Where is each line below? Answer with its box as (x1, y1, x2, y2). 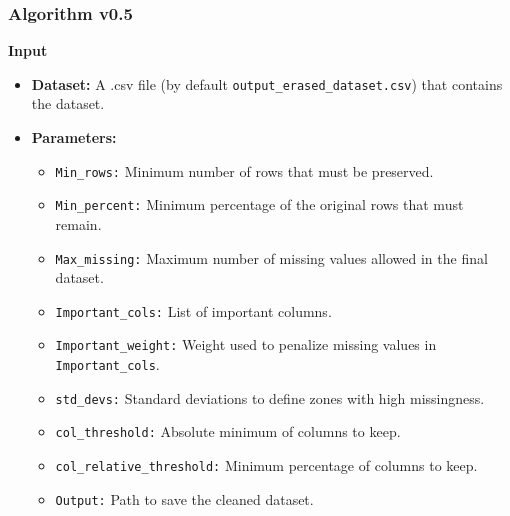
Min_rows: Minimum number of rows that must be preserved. (55, 160, 434, 181)
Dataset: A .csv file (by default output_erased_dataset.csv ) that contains (31, 73, 503, 94)
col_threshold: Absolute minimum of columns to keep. (55, 421, 401, 442)
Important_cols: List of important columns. (55, 300, 332, 321)
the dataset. (31, 93, 105, 114)
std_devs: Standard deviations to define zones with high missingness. (55, 387, 485, 408)
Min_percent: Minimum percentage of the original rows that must (55, 194, 464, 215)
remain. (55, 213, 102, 234)
